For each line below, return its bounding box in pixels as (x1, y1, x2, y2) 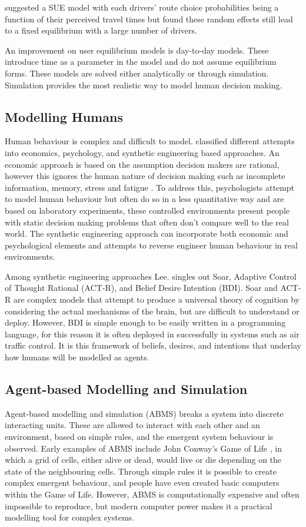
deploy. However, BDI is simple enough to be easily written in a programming (5, 316, 286, 329)
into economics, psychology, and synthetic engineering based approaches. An (5, 146, 280, 158)
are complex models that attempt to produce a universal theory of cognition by (13, 293, 300, 306)
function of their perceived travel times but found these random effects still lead (5, 12, 293, 25)
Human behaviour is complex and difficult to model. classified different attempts (5, 135, 295, 147)
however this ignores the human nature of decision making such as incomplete (5, 170, 285, 182)
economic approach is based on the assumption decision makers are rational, (5, 158, 280, 170)
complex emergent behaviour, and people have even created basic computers (5, 476, 280, 489)
